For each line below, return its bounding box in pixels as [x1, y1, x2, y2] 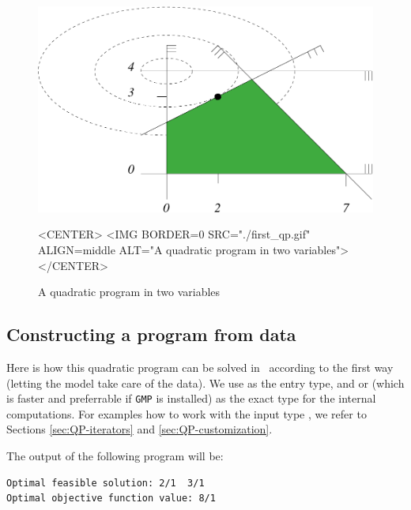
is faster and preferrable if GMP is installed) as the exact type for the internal [6, 390, 376, 407]
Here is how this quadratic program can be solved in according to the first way [6, 359, 394, 376]
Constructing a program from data [6, 322, 296, 347]
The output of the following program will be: [6, 448, 224, 464]
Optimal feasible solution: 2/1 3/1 [6, 477, 205, 489]
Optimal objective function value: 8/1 [6, 493, 216, 504]
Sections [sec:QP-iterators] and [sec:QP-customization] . [6, 421, 273, 437]
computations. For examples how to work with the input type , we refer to [6, 405, 367, 422]
